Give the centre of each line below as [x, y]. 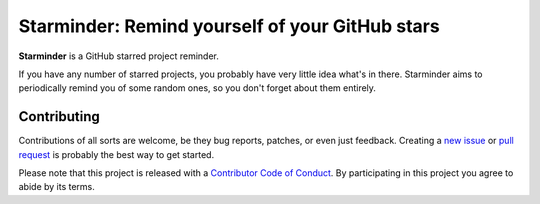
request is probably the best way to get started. [116, 154]
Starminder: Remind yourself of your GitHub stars [229, 26]
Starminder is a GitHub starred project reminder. [118, 56]
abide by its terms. [56, 187]
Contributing [59, 116]
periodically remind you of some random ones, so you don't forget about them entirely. [197, 88]
